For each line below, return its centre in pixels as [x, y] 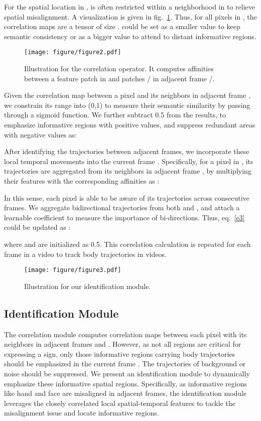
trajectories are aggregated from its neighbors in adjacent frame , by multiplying [128, 171]
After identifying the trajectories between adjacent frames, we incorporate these [127, 151]
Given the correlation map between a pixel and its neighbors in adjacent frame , [127, 95]
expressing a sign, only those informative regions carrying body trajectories [120, 354]
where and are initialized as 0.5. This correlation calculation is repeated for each [127, 244]
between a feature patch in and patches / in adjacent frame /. [119, 78]
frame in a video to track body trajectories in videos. [85, 254]
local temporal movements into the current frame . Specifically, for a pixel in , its [129, 161]
